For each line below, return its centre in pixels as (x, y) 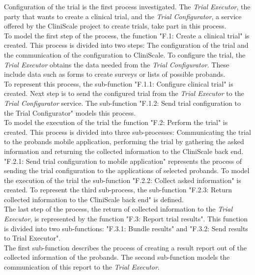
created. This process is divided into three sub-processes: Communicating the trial (127, 132)
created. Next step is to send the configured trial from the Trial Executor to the (124, 93)
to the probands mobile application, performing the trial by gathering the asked (124, 141)
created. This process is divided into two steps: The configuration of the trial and (126, 45)
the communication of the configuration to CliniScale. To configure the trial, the (125, 54)
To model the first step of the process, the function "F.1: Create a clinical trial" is (127, 35)
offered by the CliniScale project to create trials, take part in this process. (115, 26)
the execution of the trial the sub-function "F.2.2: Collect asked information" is (123, 180)
